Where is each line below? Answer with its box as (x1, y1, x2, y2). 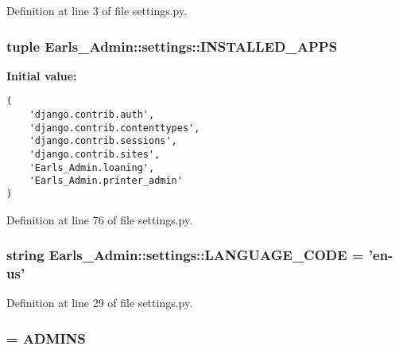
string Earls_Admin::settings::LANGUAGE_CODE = (6, 245, 364, 265)
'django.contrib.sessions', (29, 135, 177, 147)
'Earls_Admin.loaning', (29, 161, 155, 173)
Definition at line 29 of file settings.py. (6, 294, 193, 311)
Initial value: (6, 67, 77, 84)
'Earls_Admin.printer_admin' (29, 175, 183, 187)
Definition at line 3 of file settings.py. (6, 2, 188, 18)
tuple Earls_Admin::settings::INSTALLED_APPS (6, 36, 338, 56)
